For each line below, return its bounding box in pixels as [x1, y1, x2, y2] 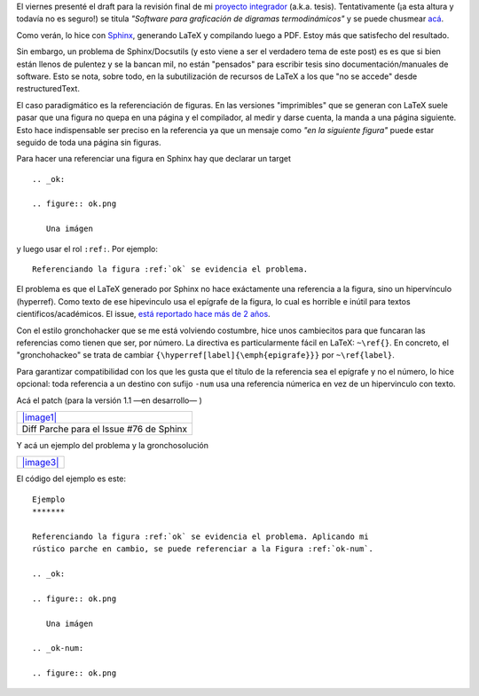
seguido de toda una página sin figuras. [16, 137, 161, 147]
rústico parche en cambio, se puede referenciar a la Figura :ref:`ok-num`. [32, 544, 374, 554]
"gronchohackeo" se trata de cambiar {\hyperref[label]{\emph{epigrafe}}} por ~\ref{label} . [16, 350, 395, 360]
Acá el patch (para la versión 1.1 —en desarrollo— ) [16, 395, 203, 406]
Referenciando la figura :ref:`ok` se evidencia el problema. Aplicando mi [32, 531, 369, 542]
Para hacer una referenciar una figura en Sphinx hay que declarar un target [16, 154, 292, 164]
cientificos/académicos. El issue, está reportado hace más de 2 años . [16, 309, 271, 320]
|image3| [21, 456, 59, 469]
